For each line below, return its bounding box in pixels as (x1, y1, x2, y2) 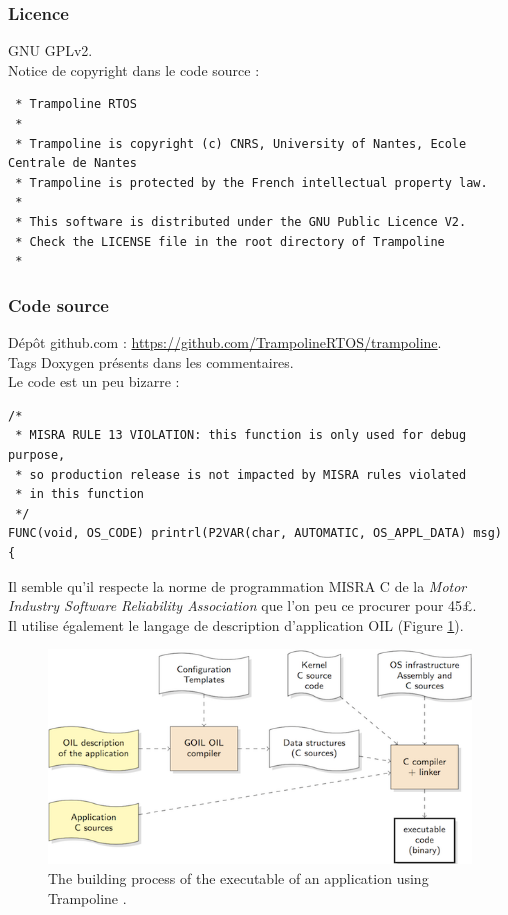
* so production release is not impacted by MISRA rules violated (15, 467, 467, 482)
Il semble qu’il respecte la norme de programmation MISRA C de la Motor (8, 575, 467, 596)
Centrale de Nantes (8, 156, 137, 171)
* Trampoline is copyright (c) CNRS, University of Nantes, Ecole (15, 136, 467, 151)
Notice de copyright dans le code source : (8, 59, 260, 80)
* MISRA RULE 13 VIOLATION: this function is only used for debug (15, 428, 467, 443)
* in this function (15, 487, 145, 502)
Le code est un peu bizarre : (8, 371, 180, 392)
